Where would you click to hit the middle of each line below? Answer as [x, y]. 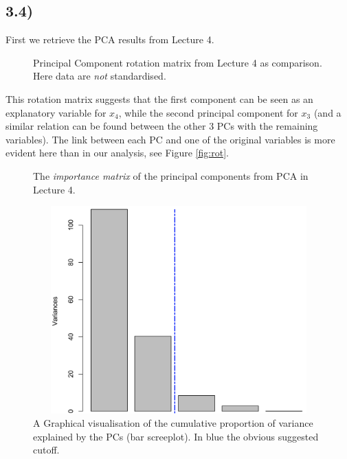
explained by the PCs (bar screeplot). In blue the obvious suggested [176, 436]
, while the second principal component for [208, 112]
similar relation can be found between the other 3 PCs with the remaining [162, 126]
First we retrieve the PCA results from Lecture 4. [110, 39]
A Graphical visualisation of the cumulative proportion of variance [173, 423]
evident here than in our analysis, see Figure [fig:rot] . [117, 153]
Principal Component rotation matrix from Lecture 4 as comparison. [178, 62]
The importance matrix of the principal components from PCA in [171, 175]
